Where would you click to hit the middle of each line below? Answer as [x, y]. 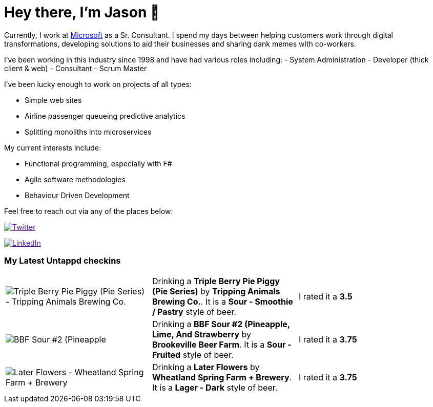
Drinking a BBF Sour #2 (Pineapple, [221, 324]
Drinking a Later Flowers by [206, 367]
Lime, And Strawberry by [202, 334]
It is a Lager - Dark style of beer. [215, 387]
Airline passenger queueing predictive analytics [105, 116]
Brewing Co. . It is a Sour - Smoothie [222, 301]
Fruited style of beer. [193, 355]
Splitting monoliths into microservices [88, 132]
